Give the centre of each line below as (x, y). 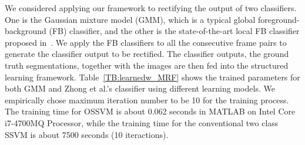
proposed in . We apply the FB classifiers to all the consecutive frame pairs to (146, 42)
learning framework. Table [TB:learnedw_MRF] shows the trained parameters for (152, 77)
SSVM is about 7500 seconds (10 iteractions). (87, 134)
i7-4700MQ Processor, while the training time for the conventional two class (142, 122)
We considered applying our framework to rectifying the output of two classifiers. (151, 8)
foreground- (279, 19)
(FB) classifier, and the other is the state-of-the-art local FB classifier (174, 31)
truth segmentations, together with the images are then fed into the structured (147, 65)
